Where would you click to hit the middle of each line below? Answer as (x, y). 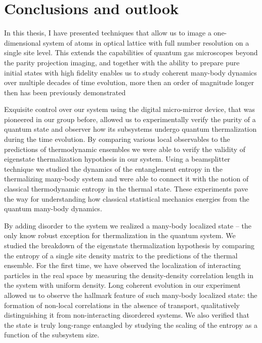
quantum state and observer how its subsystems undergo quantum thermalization (130, 129)
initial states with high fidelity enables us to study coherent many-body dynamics (130, 72)
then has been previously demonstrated (65, 92)
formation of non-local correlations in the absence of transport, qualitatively (122, 305)
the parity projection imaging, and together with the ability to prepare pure (122, 62)
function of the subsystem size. (52, 335)
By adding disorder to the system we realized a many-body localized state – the (128, 225)
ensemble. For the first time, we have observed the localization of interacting (122, 265)
